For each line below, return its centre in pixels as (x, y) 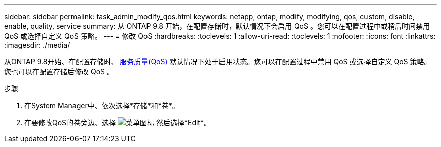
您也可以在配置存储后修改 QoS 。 (59, 71)
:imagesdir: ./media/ (37, 45)
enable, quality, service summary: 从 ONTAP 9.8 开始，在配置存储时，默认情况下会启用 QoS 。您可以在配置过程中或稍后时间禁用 (217, 26)
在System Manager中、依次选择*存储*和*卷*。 (102, 106)
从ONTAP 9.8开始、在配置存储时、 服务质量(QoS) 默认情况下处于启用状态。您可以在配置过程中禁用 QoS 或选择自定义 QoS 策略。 (218, 61)
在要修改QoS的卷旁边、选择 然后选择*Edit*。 (118, 123)
